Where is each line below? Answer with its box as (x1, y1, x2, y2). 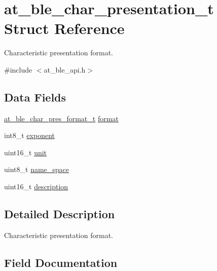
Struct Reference (4, 18, 125, 39)
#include (4, 64, 32, 75)
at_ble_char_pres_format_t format (4, 113, 119, 123)
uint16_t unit (4, 147, 47, 157)
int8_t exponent (4, 130, 55, 141)
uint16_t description (4, 181, 68, 192)
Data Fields (4, 89, 66, 105)
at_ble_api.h (44, 64, 86, 75)
